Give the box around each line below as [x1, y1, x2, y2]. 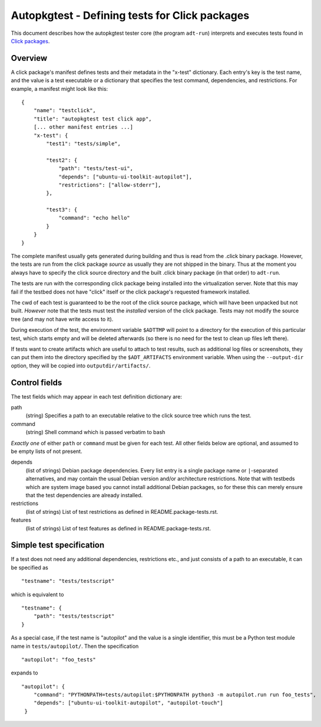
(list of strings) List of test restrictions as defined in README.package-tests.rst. [25, 508, 219, 515]
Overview [11, 53, 48, 63]
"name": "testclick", [33, 107, 97, 114]
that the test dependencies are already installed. [25, 491, 143, 498]
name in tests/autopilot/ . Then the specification [11, 643, 139, 650]
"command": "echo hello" [58, 214, 131, 221]
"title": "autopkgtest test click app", [33, 115, 153, 122]
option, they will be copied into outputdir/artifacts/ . [11, 362, 151, 369]
